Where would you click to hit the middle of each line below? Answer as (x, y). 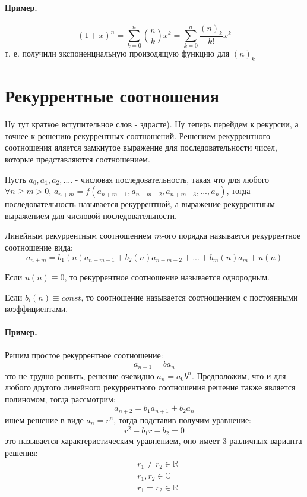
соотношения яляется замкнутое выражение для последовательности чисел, (141, 147)
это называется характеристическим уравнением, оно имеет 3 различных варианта (153, 441)
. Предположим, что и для (239, 375)
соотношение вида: (39, 247)
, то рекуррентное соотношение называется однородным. (167, 277)
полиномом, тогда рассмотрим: (60, 398)
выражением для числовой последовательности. (91, 215)
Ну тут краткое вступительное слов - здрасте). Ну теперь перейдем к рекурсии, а (152, 124)
